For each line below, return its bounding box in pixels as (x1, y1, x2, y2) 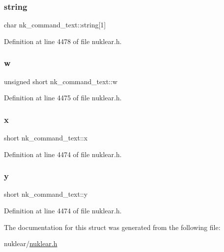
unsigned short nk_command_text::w (4, 76, 117, 86)
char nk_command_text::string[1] (4, 20, 106, 30)
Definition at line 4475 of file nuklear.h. (4, 92, 122, 103)
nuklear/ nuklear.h (4, 238, 58, 249)
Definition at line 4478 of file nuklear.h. (4, 36, 122, 46)
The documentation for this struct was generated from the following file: (4, 222, 221, 232)
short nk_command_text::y (4, 189, 88, 199)
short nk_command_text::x (4, 133, 88, 143)
